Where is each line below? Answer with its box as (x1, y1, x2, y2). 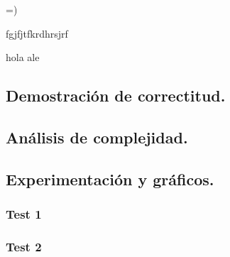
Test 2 (6, 237, 42, 255)
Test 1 (6, 205, 42, 223)
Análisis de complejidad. (6, 126, 188, 148)
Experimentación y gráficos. (6, 168, 214, 190)
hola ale (6, 50, 40, 65)
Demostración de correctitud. (6, 84, 226, 106)
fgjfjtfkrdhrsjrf (6, 26, 68, 40)
